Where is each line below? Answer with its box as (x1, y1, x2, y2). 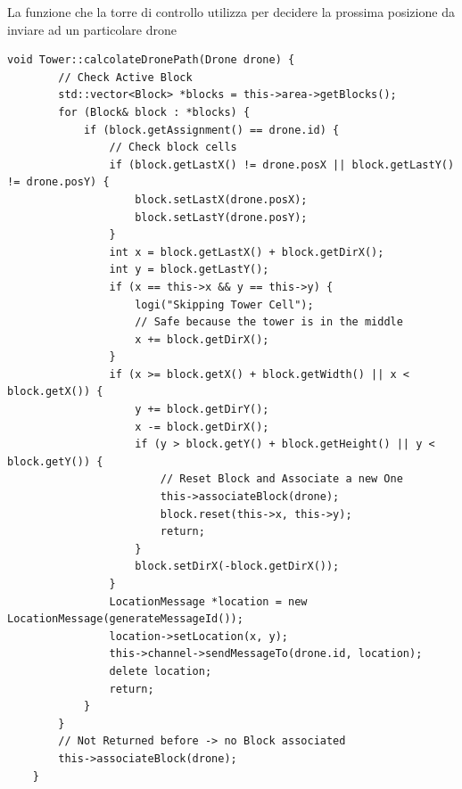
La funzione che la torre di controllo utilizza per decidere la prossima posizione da (7, 3, 455, 21)
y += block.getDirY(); (135, 403, 269, 416)
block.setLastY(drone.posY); (135, 210, 308, 224)
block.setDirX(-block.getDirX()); (135, 560, 340, 573)
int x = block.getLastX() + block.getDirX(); (109, 245, 384, 259)
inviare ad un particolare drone (7, 20, 177, 38)
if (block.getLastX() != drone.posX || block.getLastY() (109, 158, 455, 171)
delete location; (109, 664, 212, 678)
